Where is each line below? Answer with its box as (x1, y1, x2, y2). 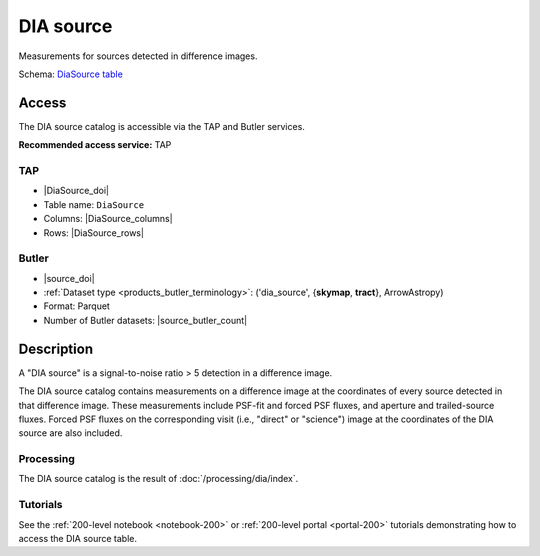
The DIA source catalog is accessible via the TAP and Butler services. (18, 120, 305, 132)
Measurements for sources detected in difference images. (18, 50, 258, 62)
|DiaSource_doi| (43, 185, 110, 197)
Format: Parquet (43, 300, 110, 312)
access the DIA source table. (18, 533, 138, 544)
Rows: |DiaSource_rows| (43, 226, 145, 239)
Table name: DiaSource (43, 198, 145, 210)
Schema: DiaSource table (18, 68, 124, 80)
